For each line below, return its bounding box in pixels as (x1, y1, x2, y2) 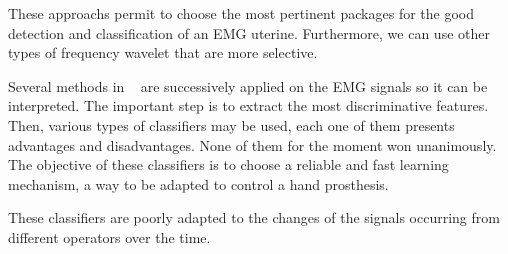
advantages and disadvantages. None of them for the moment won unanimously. (8, 134, 497, 155)
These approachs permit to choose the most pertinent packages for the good (8, 3, 475, 23)
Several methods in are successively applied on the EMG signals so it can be (8, 75, 488, 96)
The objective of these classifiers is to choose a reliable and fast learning (8, 154, 449, 175)
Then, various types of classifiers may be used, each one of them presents (8, 114, 455, 135)
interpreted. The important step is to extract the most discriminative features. (8, 95, 489, 116)
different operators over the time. (8, 226, 211, 247)
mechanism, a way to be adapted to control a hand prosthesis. (8, 173, 389, 194)
